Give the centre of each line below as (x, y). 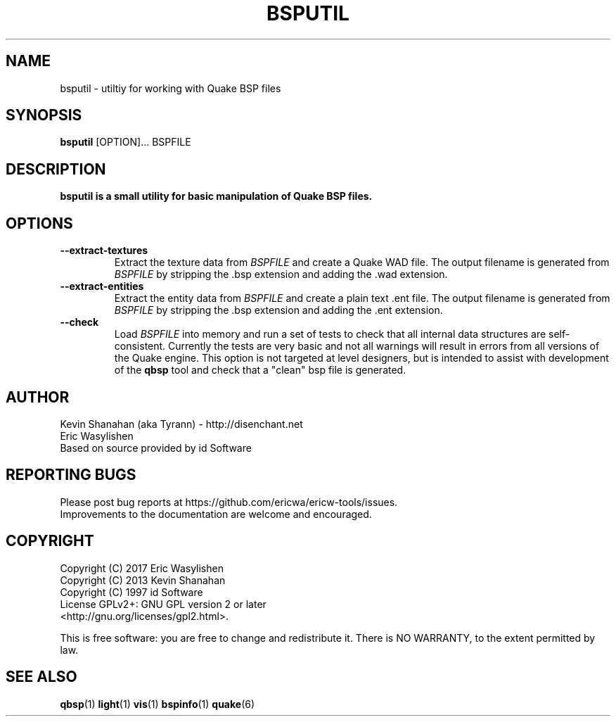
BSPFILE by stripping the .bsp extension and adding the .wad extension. (281, 274)
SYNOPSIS (44, 115)
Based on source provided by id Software (156, 448)
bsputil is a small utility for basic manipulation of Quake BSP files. (216, 196)
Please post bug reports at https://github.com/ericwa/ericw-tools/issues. (229, 502)
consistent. (140, 346)
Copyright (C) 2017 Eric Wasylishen (142, 568)
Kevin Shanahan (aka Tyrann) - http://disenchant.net (181, 424)
